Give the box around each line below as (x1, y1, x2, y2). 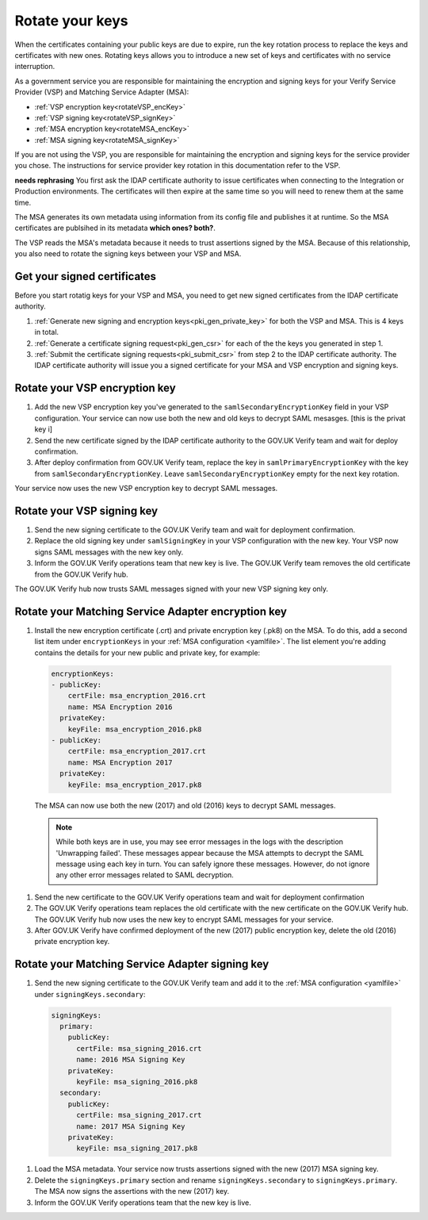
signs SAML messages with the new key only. (34, 547, 184, 557)
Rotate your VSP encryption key (14, 382, 176, 395)
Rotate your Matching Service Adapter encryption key (14, 604, 287, 618)
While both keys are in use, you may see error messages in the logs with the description (55, 837, 344, 846)
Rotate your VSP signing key (14, 504, 159, 517)
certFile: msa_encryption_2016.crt (67, 691, 206, 700)
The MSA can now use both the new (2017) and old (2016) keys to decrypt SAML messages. (34, 800, 336, 810)
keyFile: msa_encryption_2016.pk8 (67, 724, 202, 734)
